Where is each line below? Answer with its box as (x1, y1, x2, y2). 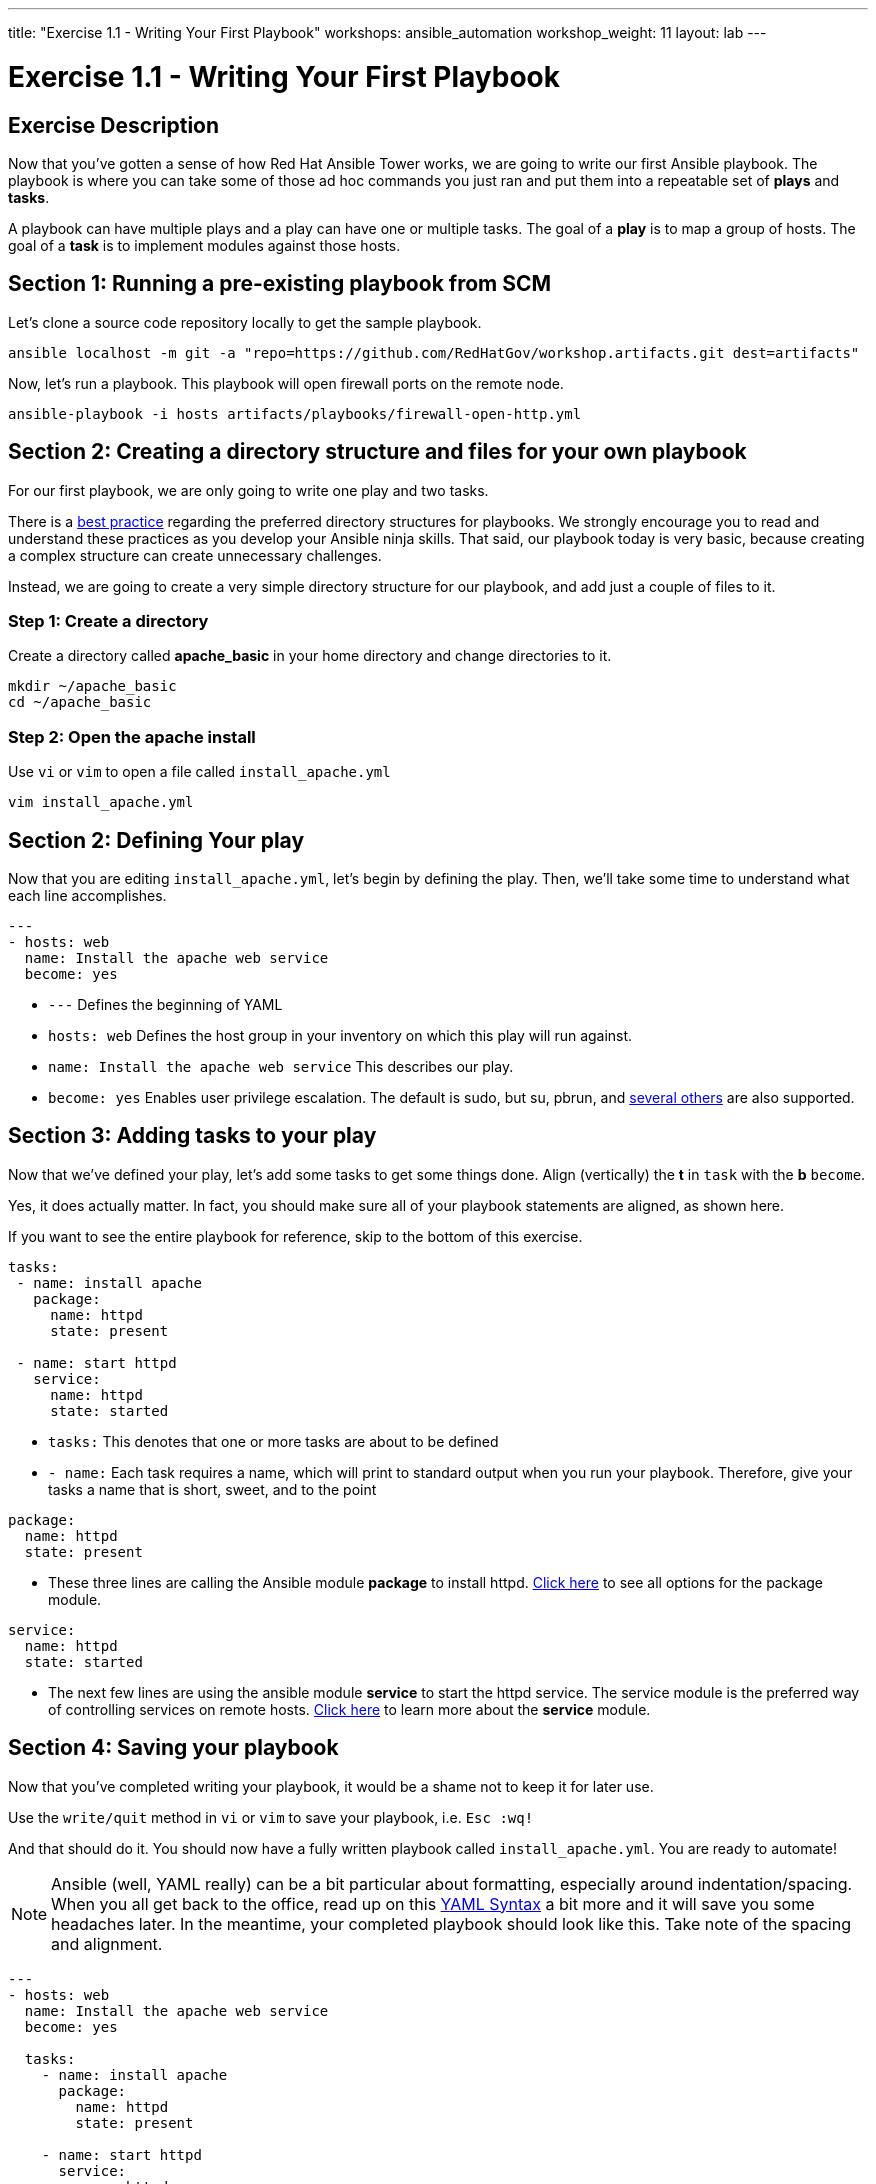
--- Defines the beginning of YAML (48, 995, 283, 1013)
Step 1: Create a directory (8, 610, 209, 631)
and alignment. (51, 1933, 163, 1954)
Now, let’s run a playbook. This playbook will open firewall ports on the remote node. (8, 374, 564, 392)
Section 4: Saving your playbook (8, 1735, 339, 1761)
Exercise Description (8, 112, 220, 138)
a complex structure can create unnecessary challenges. (8, 546, 382, 564)
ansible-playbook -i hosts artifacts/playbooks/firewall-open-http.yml (8, 405, 582, 422)
